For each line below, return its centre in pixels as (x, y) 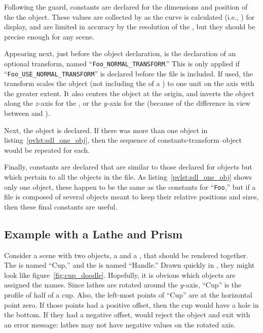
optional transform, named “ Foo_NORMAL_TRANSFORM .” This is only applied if (122, 63)
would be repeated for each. (47, 150)
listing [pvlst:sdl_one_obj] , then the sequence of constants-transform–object (123, 140)
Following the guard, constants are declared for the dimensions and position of (126, 7)
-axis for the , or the (70, 103)
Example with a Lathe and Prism (93, 234)
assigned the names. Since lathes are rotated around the (91, 285)
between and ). (27, 113)
